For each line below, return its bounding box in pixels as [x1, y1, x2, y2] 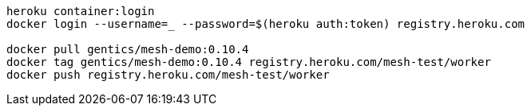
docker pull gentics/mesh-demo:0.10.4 [6, 43, 249, 56]
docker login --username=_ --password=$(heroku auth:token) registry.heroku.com [6, 17, 525, 30]
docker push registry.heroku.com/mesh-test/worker [6, 68, 330, 81]
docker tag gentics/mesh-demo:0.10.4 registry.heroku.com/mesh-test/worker [6, 56, 491, 68]
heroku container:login [6, 5, 155, 17]
